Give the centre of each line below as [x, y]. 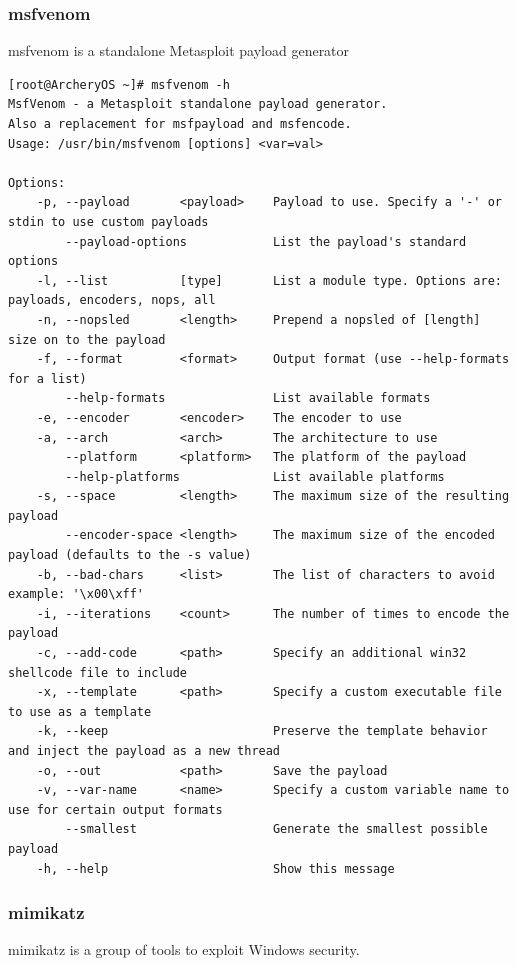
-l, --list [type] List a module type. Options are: [269, 280]
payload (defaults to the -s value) [130, 555]
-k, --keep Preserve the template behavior [262, 731]
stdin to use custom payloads [108, 221]
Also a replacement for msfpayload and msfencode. [180, 124]
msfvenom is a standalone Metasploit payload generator [179, 50]
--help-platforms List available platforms [255, 476]
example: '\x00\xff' [76, 594]
